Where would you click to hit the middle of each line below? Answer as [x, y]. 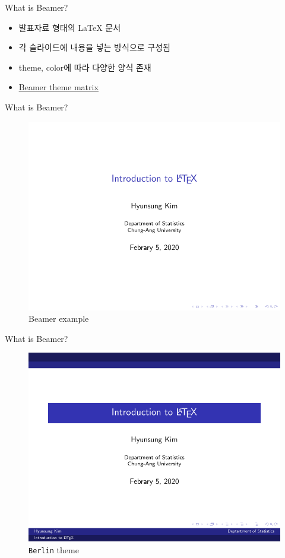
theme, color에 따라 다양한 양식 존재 [85, 67]
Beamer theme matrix [58, 87]
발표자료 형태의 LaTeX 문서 [70, 27]
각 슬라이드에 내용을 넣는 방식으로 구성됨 [94, 47]
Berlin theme [54, 549]
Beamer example [59, 318]
